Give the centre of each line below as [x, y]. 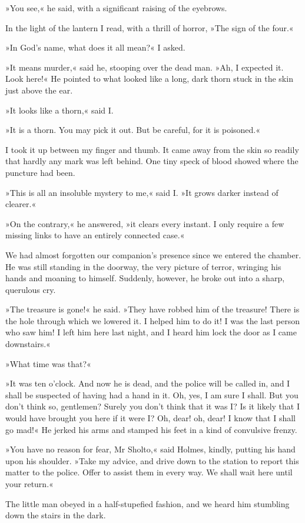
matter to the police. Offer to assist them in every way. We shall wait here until [149, 472]
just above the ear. [39, 90]
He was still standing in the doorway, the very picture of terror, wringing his [143, 266]
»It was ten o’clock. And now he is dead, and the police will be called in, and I [148, 383]
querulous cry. [31, 289]
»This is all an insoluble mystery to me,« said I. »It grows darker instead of [142, 192]
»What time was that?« [48, 363]
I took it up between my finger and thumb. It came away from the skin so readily [152, 149]
